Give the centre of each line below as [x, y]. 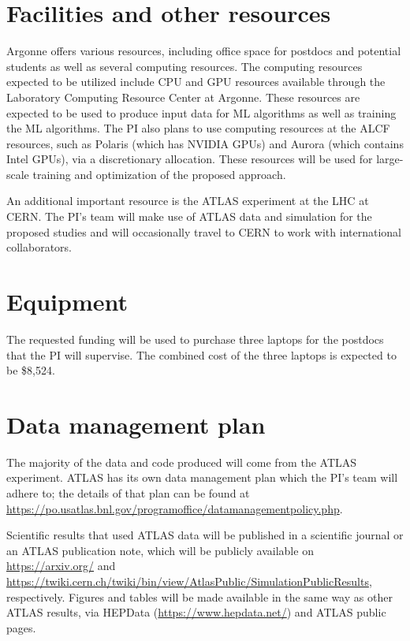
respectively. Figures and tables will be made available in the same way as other [199, 596]
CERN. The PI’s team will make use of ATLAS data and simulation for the [189, 216]
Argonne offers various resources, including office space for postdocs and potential [204, 51]
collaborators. [39, 247]
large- [390, 159]
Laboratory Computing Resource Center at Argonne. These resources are [183, 97]
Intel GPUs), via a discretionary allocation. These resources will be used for [190, 159]
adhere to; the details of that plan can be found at [128, 493]
